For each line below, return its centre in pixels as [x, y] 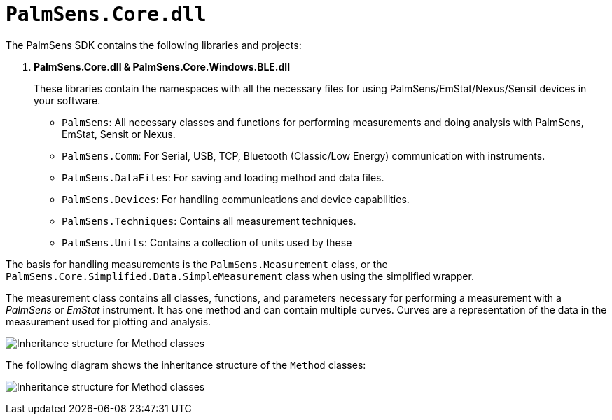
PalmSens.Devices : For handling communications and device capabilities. [236, 199]
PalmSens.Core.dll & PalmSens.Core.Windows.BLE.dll [162, 66]
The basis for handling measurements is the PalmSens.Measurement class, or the [197, 264]
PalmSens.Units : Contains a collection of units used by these [207, 242]
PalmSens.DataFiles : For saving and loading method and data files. [223, 177]
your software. [67, 100]
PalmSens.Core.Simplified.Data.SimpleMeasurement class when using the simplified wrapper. [240, 276]
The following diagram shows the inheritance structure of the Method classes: [186, 365]
